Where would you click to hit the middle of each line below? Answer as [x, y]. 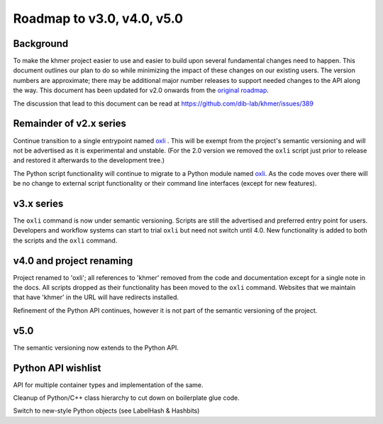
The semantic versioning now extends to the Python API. [96, 347]
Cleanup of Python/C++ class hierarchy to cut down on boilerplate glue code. [127, 398]
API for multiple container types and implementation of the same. [108, 385]
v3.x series [38, 203]
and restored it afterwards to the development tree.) [89, 160]
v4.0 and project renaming [73, 261]
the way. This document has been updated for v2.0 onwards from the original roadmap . [141, 90]
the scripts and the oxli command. [65, 240]
